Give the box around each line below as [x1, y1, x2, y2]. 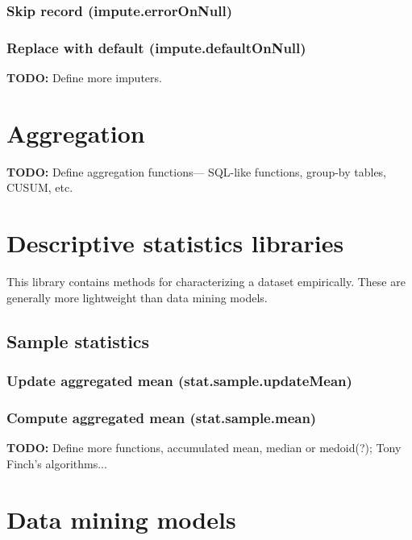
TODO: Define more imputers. [6, 69, 162, 86]
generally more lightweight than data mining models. [6, 289, 268, 305]
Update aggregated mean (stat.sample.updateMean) [6, 370, 352, 390]
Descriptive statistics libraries [6, 226, 344, 260]
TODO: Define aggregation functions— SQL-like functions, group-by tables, [6, 163, 387, 180]
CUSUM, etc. [6, 179, 73, 196]
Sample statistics [6, 328, 150, 353]
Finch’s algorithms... [6, 455, 107, 471]
